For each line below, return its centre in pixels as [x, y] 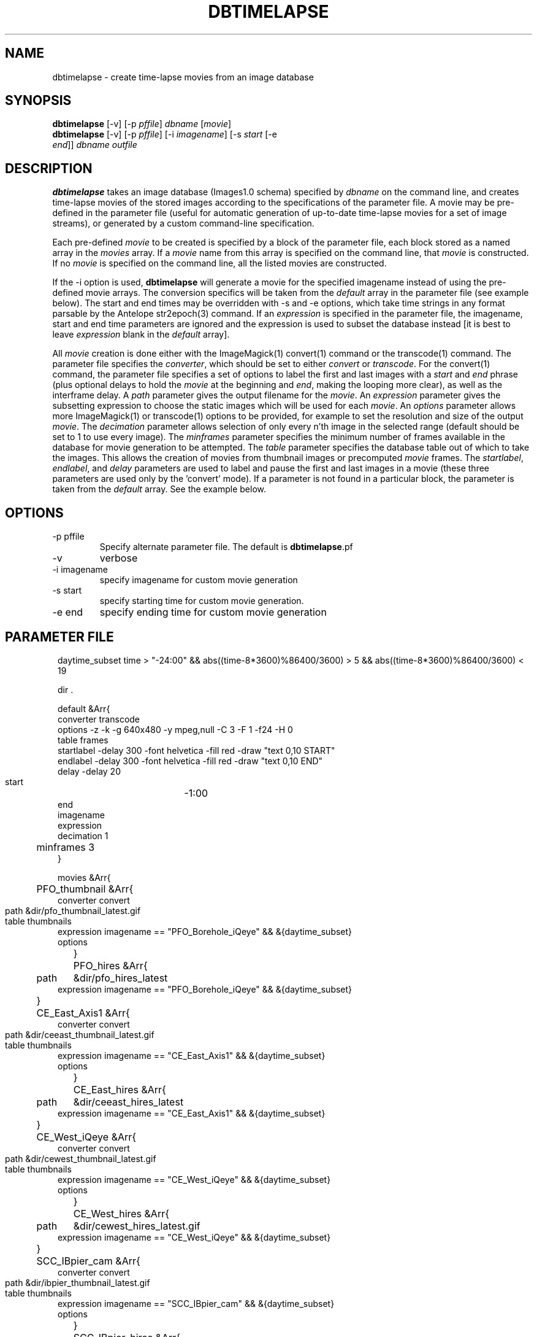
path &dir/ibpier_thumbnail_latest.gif [78, 1282]
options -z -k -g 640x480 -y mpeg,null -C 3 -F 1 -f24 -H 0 [175, 729]
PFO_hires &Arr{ [110, 965]
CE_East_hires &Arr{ [120, 1089]
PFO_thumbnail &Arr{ [85, 889]
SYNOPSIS [38, 101]
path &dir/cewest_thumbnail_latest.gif [81, 1158]
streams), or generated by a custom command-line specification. [183, 223]
